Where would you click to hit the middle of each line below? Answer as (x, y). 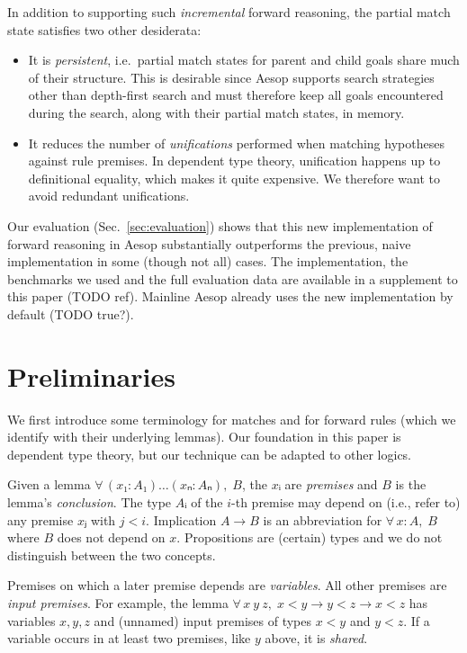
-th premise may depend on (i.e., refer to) (346, 502)
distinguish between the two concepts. (112, 555)
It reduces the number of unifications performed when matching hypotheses (236, 143)
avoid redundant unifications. (109, 196)
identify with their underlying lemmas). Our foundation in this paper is (204, 437)
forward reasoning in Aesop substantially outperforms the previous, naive (209, 243)
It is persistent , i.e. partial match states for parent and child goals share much (244, 60)
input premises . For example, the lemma (118, 602)
